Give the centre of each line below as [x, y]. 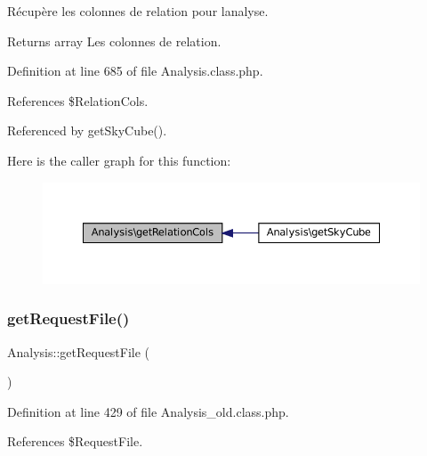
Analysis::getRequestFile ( [79, 351]
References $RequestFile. [75, 441]
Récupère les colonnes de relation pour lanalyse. [138, 11]
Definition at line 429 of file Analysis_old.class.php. [148, 411]
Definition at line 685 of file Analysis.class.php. [135, 71]
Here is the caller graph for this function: [119, 160]
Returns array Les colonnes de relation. [114, 41]
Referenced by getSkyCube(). [87, 130]
